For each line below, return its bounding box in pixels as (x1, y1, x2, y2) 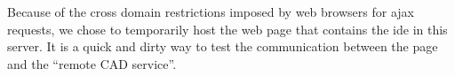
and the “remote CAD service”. (7, 54, 177, 72)
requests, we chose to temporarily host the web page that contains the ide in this (7, 19, 448, 38)
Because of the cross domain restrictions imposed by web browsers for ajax (7, 3, 414, 20)
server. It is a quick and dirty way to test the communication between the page (7, 37, 438, 56)
